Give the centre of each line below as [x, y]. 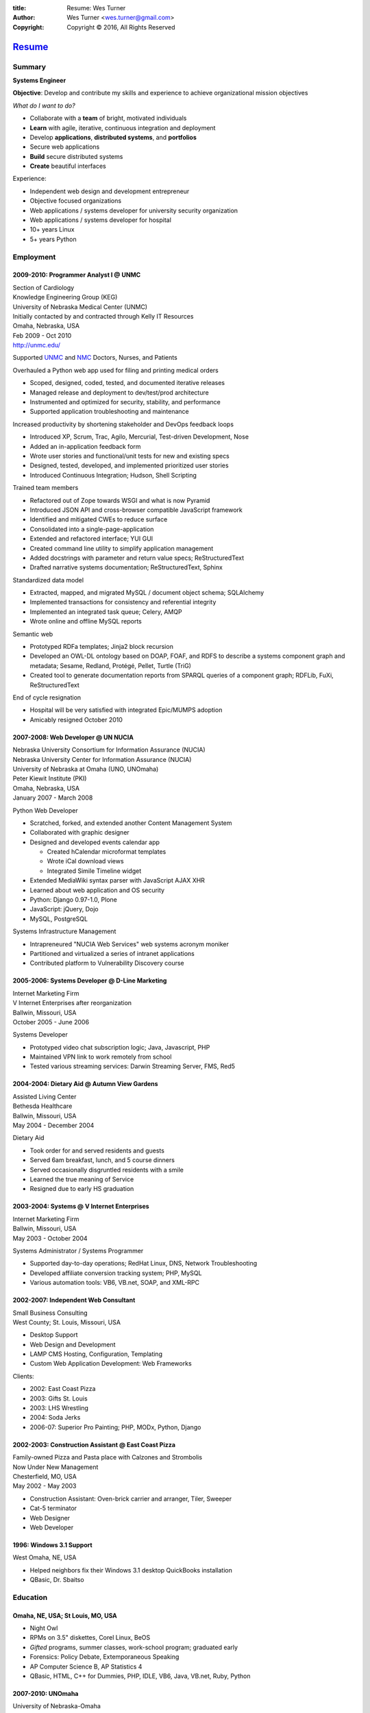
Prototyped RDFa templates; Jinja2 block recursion [102, 647]
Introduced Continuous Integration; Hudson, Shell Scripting [113, 475]
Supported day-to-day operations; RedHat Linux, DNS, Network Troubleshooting [144, 1264]
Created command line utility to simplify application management [122, 548]
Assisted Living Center [45, 1096]
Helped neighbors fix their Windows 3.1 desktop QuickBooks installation [131, 1570]
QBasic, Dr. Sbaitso [57, 1580]
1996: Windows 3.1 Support [52, 1544]
